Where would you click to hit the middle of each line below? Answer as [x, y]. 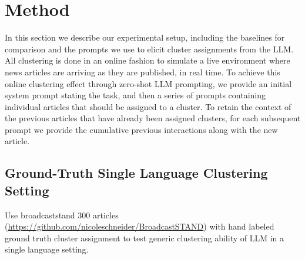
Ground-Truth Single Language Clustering [136, 173]
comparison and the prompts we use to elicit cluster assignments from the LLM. [149, 49]
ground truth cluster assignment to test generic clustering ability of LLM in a [145, 238]
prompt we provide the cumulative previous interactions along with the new [141, 129]
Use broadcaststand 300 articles [62, 215]
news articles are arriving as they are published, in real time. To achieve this [143, 72]
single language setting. [47, 249]
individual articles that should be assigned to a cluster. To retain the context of [148, 106]
